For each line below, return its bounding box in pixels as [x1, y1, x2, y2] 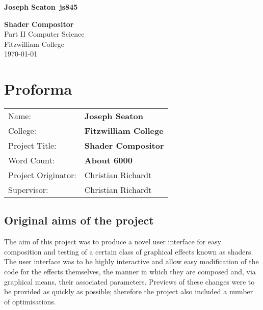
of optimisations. [4, 296, 56, 306]
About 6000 [84, 154, 133, 166]
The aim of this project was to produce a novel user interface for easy [4, 236, 221, 247]
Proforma [4, 78, 72, 99]
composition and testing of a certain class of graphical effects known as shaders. [4, 246, 253, 257]
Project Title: [8, 139, 57, 152]
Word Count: [8, 154, 55, 166]
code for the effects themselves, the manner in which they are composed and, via [4, 266, 256, 277]
